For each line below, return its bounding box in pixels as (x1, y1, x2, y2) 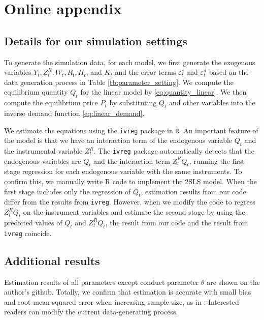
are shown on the (207, 276, 260, 287)
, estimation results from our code (141, 186, 246, 196)
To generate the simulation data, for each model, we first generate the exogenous (4, 56, 255, 67)
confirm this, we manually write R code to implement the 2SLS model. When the (4, 176, 257, 187)
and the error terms (115, 67, 176, 77)
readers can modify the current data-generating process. (4, 306, 178, 317)
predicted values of (4, 217, 62, 227)
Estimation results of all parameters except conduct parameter (4, 276, 199, 287)
